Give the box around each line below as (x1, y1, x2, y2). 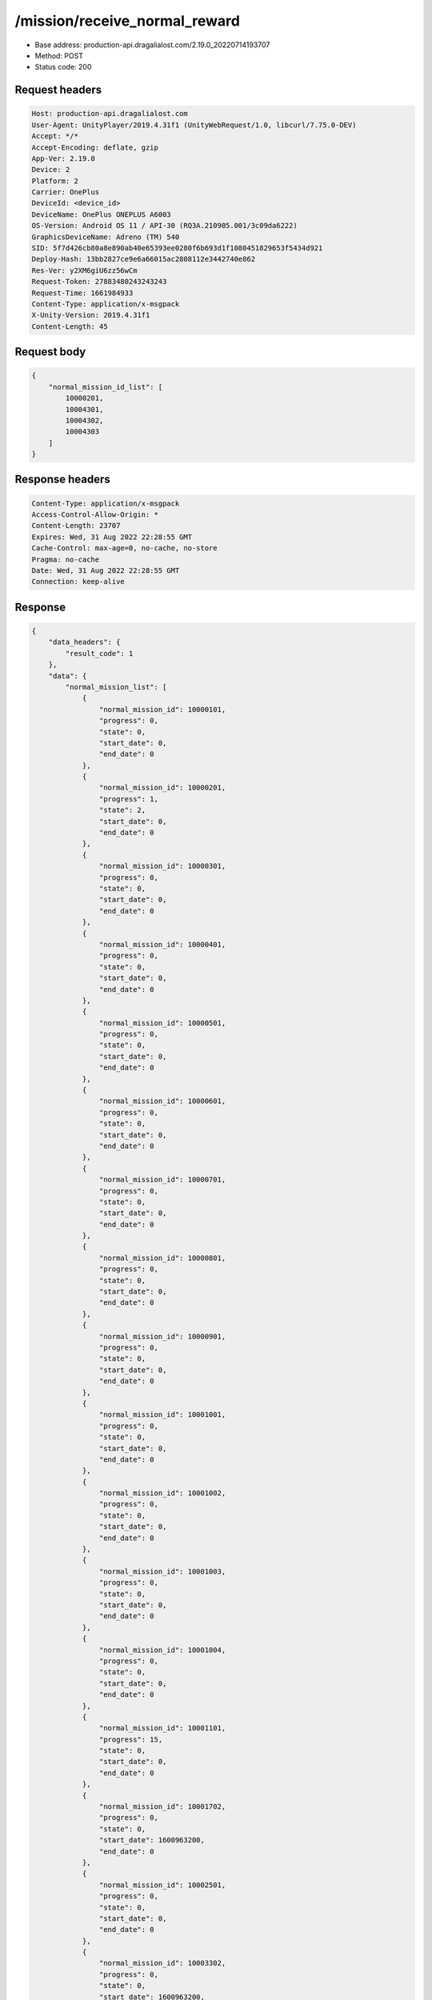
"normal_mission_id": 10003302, (98, 1958, 226, 1968)
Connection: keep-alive (31, 577, 126, 586)
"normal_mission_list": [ (65, 682, 167, 691)
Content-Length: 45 (31, 322, 108, 331)
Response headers (14, 473, 111, 486)
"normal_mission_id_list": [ (48, 382, 163, 391)
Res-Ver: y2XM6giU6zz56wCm (31, 266, 138, 275)
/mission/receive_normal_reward (14, 12, 240, 30)
